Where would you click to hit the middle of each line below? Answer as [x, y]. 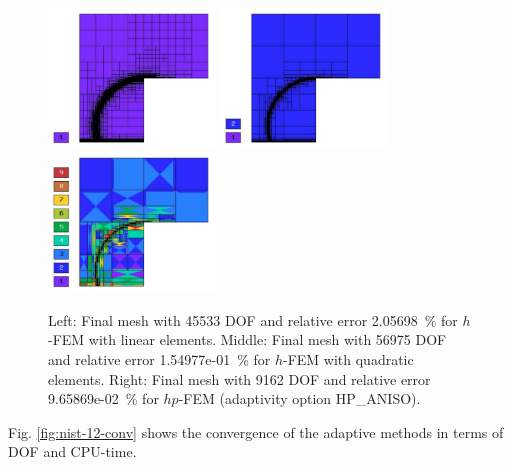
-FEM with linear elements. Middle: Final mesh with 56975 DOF [247, 339]
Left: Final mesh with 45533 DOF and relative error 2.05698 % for [253, 319]
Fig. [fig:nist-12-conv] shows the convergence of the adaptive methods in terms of [256, 431]
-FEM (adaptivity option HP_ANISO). [299, 398]
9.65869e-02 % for [103, 398]
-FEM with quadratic [348, 359]
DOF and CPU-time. [72, 451]
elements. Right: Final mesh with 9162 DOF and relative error [239, 378]
